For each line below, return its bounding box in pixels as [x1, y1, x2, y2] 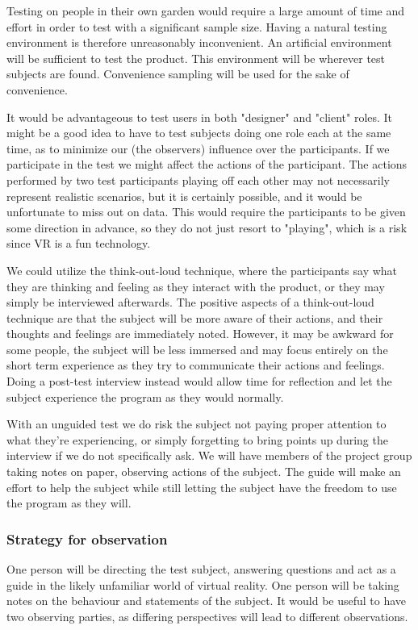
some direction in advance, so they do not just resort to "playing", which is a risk [6, 219, 408, 236]
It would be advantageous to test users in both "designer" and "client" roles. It [6, 108, 393, 125]
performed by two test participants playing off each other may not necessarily [6, 171, 390, 188]
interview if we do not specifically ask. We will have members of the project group [6, 447, 412, 464]
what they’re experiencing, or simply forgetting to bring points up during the [6, 431, 388, 448]
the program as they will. [6, 494, 132, 511]
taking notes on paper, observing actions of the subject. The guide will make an [6, 463, 401, 480]
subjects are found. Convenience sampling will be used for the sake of [6, 65, 349, 82]
